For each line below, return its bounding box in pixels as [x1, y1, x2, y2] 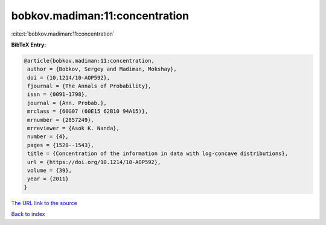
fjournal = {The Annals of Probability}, [27, 83, 152, 90]
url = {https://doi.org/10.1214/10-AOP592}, [27, 159, 161, 165]
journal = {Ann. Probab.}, [27, 100, 107, 106]
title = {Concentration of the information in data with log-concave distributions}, [27, 150, 289, 157]
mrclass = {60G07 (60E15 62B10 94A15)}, [27, 108, 149, 115]
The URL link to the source [11, 199, 78, 206]
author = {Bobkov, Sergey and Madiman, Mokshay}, [27, 66, 177, 72]
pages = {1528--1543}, [27, 142, 95, 148]
